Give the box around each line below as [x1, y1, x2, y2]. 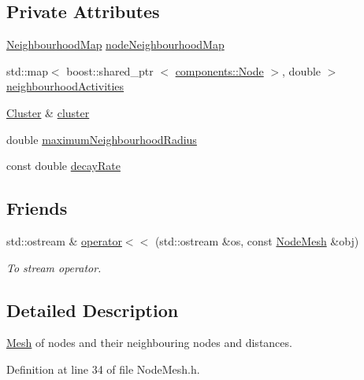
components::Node [175, 62, 264, 79]
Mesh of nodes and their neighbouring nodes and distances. [6, 334, 292, 351]
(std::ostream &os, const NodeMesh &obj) [154, 232, 359, 249]
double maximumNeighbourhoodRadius [6, 131, 197, 147]
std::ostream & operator [6, 232, 122, 249]
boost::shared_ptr [66, 62, 154, 79]
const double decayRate [6, 157, 121, 174]
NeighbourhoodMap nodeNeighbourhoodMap [6, 36, 225, 53]
